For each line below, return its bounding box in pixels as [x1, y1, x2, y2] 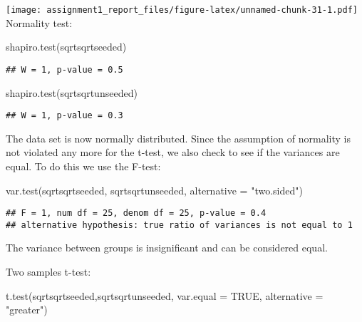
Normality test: [6, 15, 73, 30]
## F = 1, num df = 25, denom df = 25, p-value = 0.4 [6, 208, 267, 219]
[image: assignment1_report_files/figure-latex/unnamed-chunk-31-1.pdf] [6, 5, 358, 15]
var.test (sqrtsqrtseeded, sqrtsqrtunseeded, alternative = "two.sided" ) [6, 182, 303, 197]
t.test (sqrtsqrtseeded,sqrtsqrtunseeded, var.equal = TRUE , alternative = [6, 288, 324, 303]
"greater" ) [6, 302, 48, 317]
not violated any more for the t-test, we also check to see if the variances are [6, 145, 340, 160]
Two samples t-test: [6, 264, 91, 279]
